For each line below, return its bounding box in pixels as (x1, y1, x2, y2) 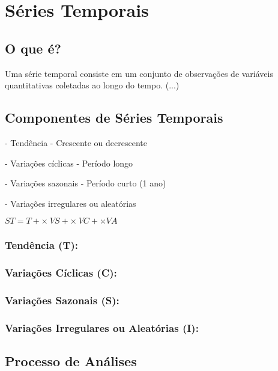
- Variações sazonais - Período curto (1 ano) (5, 177, 166, 189)
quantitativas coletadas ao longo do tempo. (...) (5, 79, 180, 91)
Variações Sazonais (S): (5, 292, 119, 307)
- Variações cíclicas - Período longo (5, 156, 133, 169)
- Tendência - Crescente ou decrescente (5, 136, 147, 149)
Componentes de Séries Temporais (5, 108, 223, 127)
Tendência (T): (5, 238, 79, 253)
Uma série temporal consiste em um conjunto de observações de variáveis (5, 67, 273, 79)
